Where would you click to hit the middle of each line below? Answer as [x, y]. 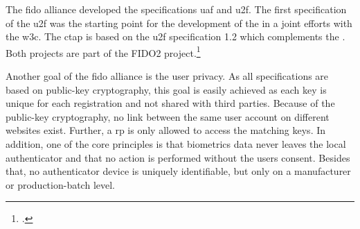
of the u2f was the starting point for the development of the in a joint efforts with [179, 23]
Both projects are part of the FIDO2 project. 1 [103, 51]
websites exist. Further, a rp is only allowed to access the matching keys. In [166, 130]
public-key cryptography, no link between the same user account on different [168, 116]
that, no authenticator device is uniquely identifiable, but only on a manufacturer [178, 171]
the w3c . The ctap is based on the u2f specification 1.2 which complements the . [175, 36]
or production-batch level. [60, 184]
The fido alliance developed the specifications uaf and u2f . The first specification [176, 9]
